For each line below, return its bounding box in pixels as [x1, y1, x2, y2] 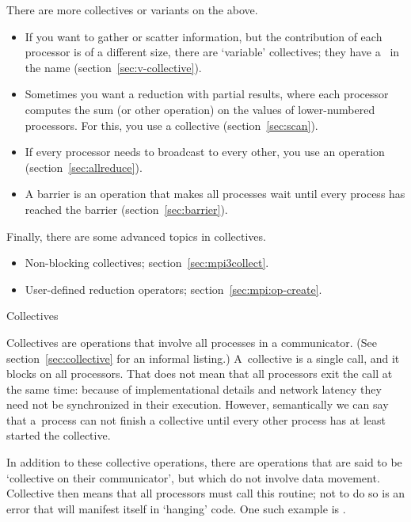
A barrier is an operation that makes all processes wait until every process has [25, 185, 405, 202]
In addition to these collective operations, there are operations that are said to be [6, 454, 402, 471]
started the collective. [6, 427, 111, 444]
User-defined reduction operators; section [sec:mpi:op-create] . [25, 280, 322, 297]
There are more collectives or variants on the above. [6, 2, 258, 17]
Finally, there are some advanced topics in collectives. [6, 227, 266, 244]
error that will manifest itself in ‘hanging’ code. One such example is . [6, 500, 346, 516]
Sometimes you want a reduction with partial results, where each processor [25, 86, 389, 102]
